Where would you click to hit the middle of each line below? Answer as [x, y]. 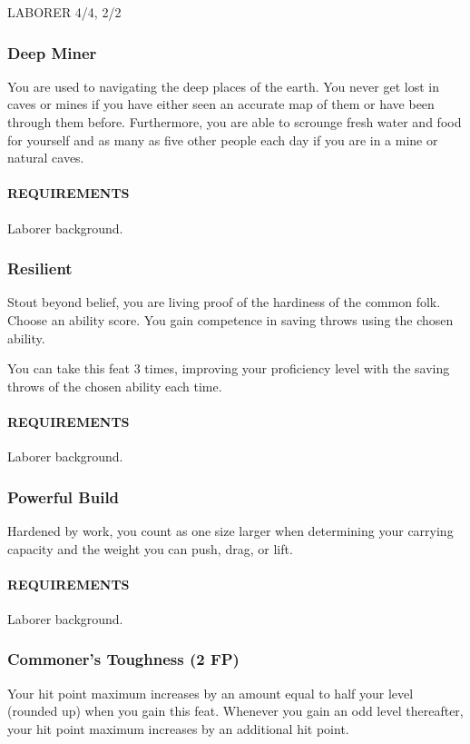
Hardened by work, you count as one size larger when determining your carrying [230, 530]
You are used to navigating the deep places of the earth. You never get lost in [223, 86]
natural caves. [46, 158]
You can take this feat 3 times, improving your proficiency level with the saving [229, 368]
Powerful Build [64, 496]
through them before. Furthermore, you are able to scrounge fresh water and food [235, 122]
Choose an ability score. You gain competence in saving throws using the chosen [230, 319]
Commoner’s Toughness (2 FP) [123, 659]
